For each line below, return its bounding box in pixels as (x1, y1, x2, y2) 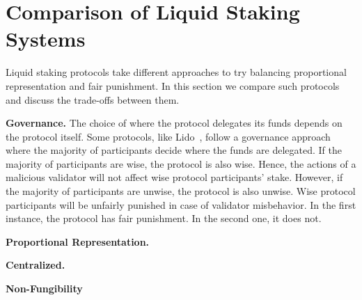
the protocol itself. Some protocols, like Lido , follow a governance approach (6, 129, 331, 143)
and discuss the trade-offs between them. (6, 92, 180, 106)
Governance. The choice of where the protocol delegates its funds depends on (6, 116, 343, 130)
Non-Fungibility (6, 281, 83, 296)
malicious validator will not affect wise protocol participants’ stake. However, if (6, 170, 343, 184)
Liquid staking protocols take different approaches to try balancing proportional (6, 65, 347, 79)
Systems (6, 24, 86, 53)
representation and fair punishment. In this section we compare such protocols (6, 78, 340, 93)
